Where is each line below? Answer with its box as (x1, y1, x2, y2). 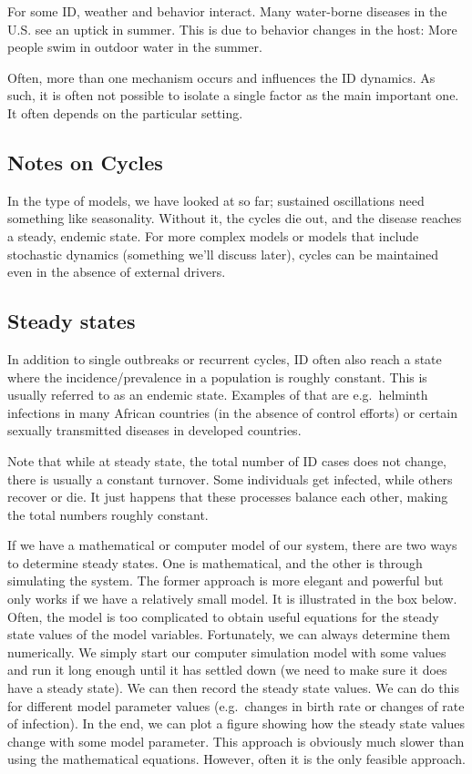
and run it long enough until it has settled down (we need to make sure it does (7, 660, 447, 679)
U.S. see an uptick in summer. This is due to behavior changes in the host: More (7, 19, 457, 38)
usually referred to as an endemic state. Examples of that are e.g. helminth (7, 385, 428, 404)
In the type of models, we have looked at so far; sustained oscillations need (7, 190, 425, 209)
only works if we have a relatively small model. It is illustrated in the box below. (7, 589, 457, 608)
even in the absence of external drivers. (7, 262, 226, 281)
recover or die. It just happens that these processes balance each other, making (7, 487, 448, 506)
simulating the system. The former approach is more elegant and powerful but (7, 571, 444, 590)
